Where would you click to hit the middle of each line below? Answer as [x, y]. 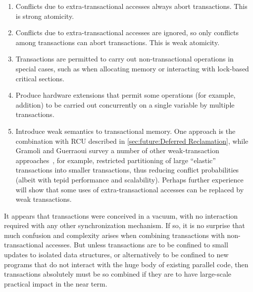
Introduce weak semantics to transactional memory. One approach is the [126, 131]
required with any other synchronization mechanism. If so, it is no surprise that [125, 225]
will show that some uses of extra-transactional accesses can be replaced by [130, 189]
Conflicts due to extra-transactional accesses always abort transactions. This [131, 6]
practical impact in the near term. [56, 283]
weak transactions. [44, 199]
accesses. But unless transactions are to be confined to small [137, 245]
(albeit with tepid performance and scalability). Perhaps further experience [129, 179]
